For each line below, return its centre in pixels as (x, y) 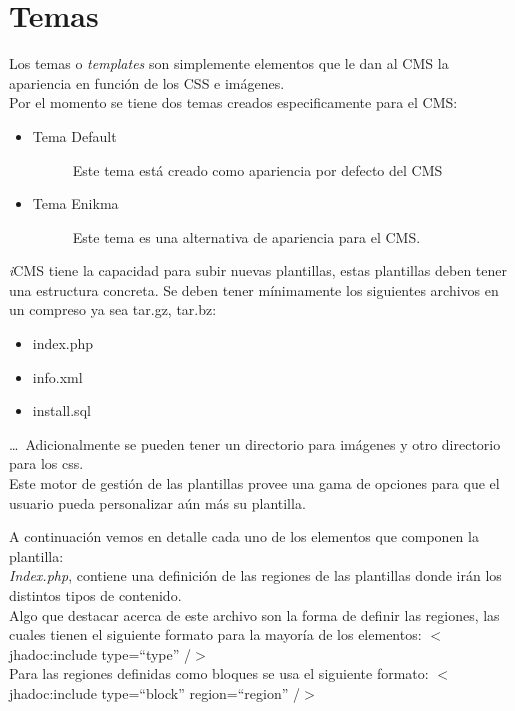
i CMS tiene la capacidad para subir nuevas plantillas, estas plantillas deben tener (258, 270)
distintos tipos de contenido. (95, 595)
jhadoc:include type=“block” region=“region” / (155, 692)
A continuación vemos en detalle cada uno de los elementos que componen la (244, 536)
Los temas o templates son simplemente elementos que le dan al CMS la (229, 63)
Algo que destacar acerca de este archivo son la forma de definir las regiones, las (254, 614)
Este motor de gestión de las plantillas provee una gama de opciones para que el (254, 483)
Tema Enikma (75, 203)
